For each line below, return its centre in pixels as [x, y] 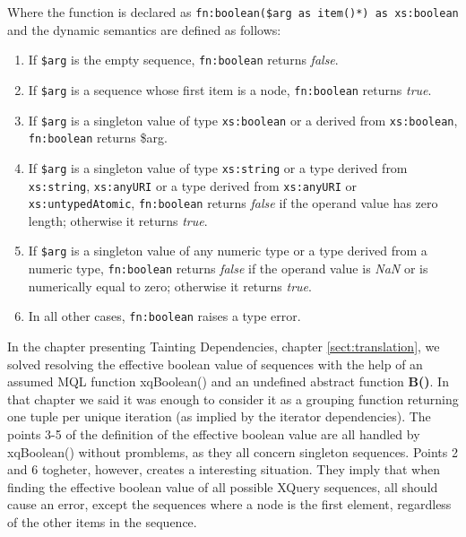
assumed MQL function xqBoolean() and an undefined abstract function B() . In [228, 381]
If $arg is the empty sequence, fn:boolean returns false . [183, 60]
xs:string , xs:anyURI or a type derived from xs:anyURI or [192, 185]
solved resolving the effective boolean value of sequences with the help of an [215, 364]
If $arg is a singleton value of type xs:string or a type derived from [218, 167]
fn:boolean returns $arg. [98, 138]
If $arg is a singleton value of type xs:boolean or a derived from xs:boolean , [243, 120]
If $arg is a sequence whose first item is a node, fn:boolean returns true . [230, 89]
